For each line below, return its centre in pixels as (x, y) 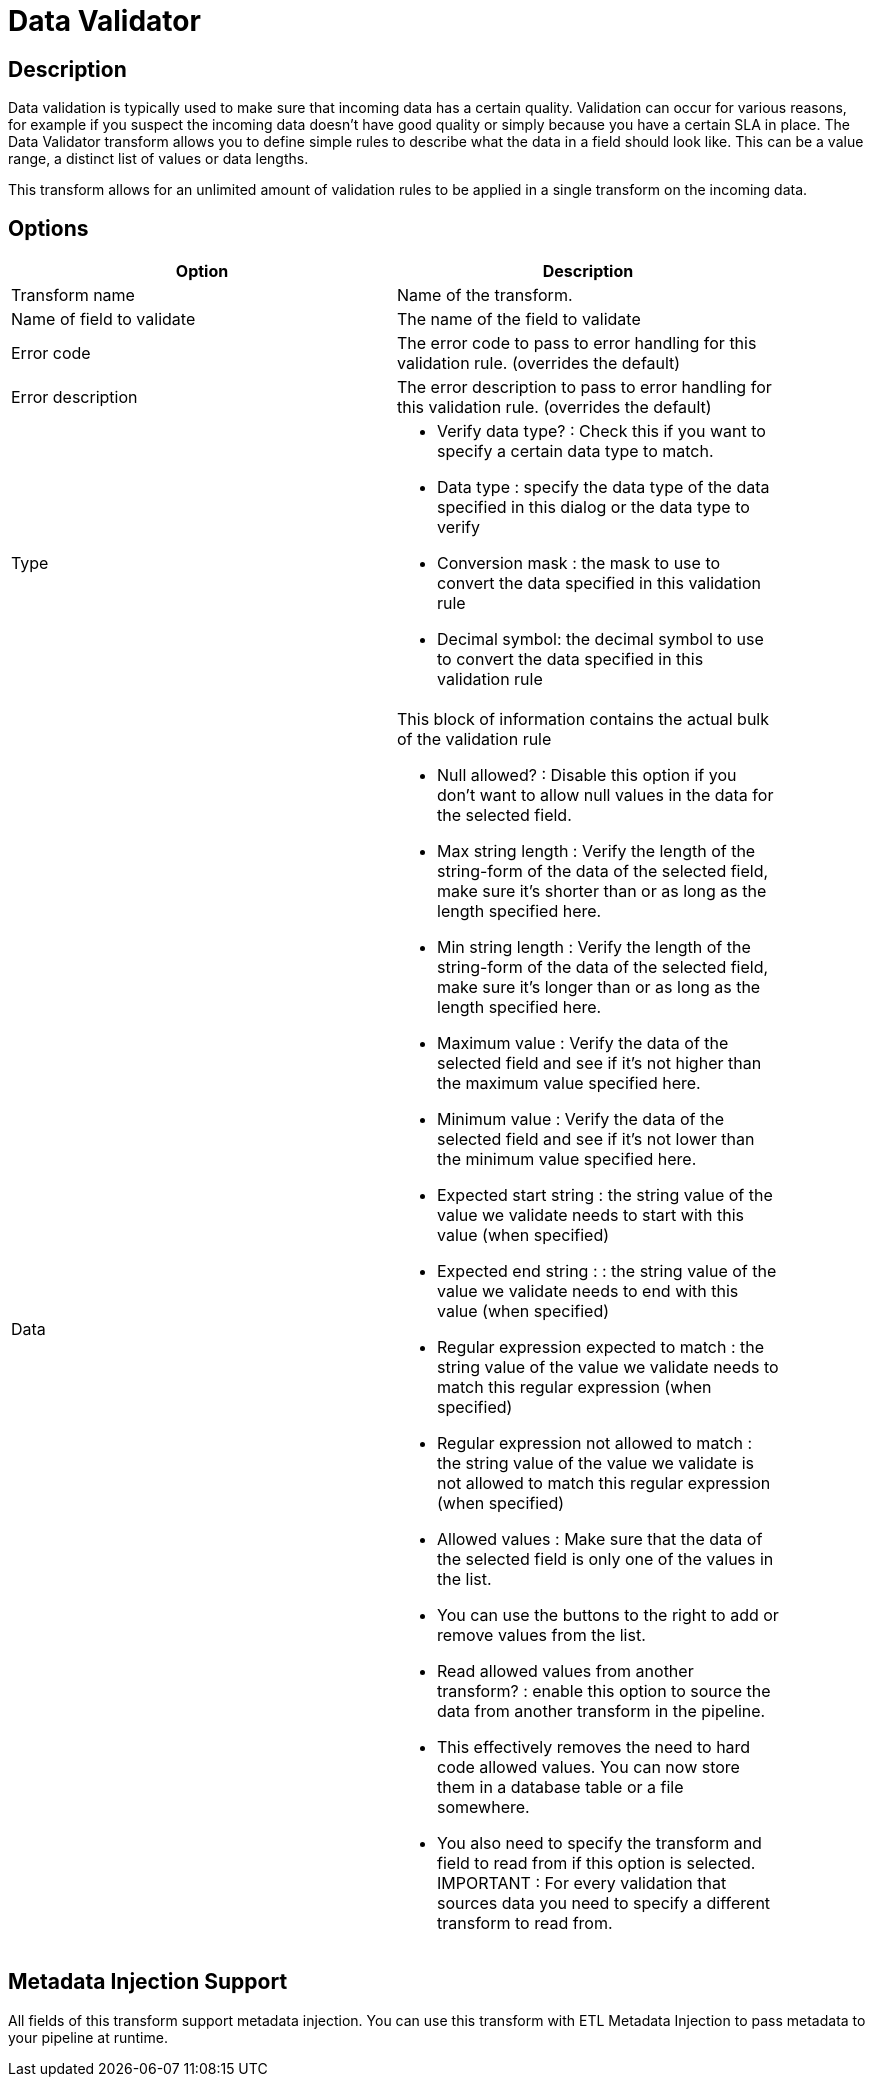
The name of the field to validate (519, 319)
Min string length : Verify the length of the (594, 947)
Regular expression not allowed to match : (595, 1443)
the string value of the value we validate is (595, 1463)
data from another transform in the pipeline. (601, 1711)
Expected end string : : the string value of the (607, 1271)
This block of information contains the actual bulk (583, 719)
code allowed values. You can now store (588, 1767)
